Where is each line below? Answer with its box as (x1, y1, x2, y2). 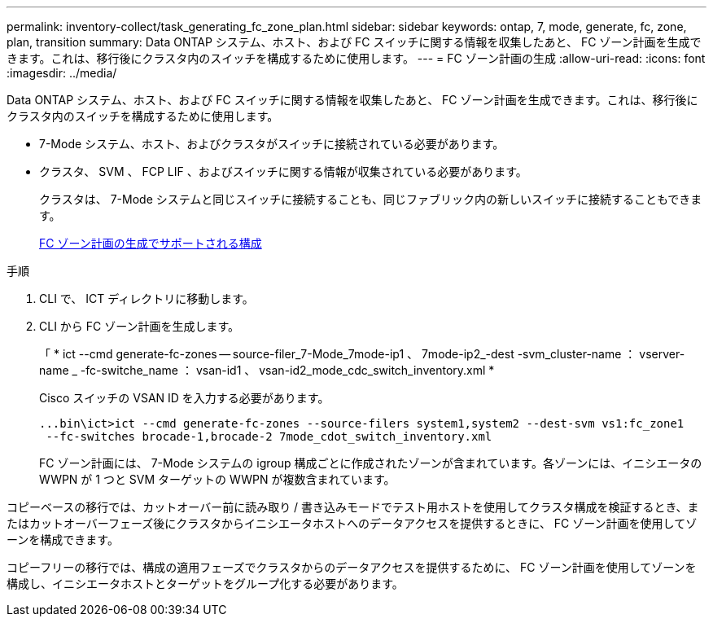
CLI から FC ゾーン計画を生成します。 (39, 319, 240, 333)
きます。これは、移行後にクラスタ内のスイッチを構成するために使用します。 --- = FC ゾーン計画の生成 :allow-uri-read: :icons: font (7, 51, 706, 65)
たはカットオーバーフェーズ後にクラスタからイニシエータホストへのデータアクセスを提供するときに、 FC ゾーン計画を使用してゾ (7, 516, 698, 530)
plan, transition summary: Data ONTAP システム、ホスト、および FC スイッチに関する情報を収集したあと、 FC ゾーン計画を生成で (7, 35, 702, 49)
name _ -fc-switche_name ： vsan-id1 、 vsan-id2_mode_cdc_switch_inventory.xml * (39, 363, 495, 377)
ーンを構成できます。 (7, 533, 119, 546)
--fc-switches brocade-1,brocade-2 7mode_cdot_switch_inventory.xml (46, 430, 492, 443)
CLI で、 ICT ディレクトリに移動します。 (39, 292, 254, 305)
